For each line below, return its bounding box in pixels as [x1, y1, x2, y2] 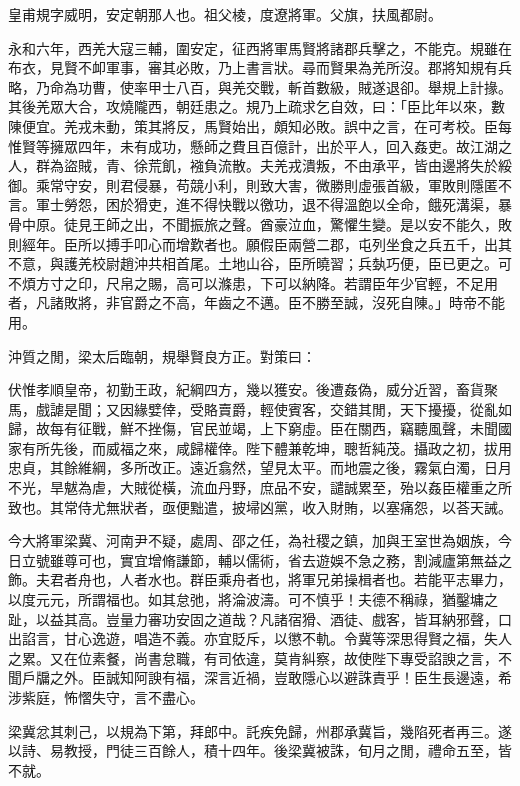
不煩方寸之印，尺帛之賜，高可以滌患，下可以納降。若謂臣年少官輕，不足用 [8, 272, 498, 293]
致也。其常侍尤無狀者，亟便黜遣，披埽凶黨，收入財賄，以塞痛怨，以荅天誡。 [8, 496, 512, 517]
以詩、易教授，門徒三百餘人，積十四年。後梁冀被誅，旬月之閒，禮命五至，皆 [8, 740, 512, 761]
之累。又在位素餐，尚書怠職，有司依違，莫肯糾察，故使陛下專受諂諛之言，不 [8, 647, 512, 668]
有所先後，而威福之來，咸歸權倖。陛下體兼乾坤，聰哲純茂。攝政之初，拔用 [21, 437, 512, 458]
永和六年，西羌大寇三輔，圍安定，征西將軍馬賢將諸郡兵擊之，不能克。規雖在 [8, 37, 512, 58]
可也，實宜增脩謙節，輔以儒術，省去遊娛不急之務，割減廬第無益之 [77, 549, 512, 570]
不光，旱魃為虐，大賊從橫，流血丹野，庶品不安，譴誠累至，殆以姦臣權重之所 [8, 477, 512, 498]
